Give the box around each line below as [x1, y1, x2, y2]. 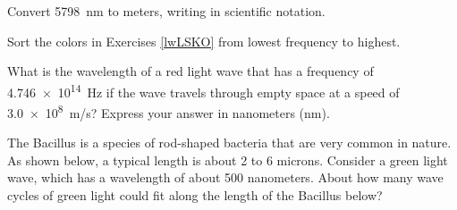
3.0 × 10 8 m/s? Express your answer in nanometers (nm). [7, 101, 330, 122]
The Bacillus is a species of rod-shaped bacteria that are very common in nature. [7, 133, 452, 152]
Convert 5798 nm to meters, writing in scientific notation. [7, 2, 326, 20]
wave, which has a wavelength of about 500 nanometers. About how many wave [7, 168, 444, 187]
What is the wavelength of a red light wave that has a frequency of [7, 62, 374, 80]
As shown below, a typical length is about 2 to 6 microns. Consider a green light [7, 150, 448, 169]
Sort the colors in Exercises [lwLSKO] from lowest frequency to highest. [7, 31, 401, 50]
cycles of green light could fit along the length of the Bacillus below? [7, 186, 383, 205]
